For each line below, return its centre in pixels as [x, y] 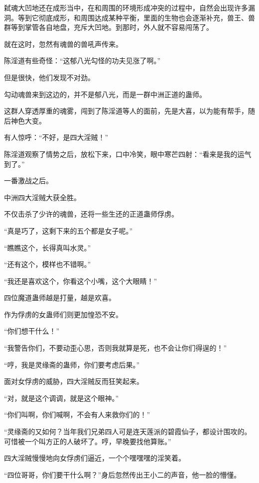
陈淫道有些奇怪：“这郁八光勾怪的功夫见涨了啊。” [82, 60]
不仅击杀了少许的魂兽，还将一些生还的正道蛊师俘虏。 [91, 214]
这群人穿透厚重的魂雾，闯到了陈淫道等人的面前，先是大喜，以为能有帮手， [126, 111]
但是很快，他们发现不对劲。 [49, 77]
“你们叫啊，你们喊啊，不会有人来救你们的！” [77, 415]
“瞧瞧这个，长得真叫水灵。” [48, 247]
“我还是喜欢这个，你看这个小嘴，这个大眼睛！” [81, 281]
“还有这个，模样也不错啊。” [48, 264]
